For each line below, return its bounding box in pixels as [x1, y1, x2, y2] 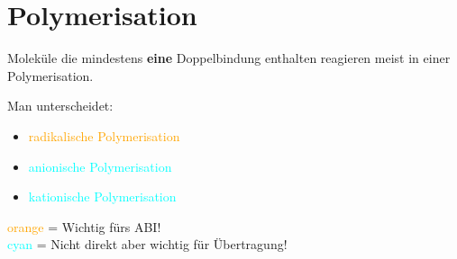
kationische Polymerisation [28, 187, 177, 206]
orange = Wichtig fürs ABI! [7, 217, 161, 236]
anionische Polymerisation [28, 156, 172, 175]
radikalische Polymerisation [28, 126, 180, 145]
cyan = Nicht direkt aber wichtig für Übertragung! [7, 235, 288, 254]
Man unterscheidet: [7, 96, 114, 115]
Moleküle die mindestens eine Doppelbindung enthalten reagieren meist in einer [7, 49, 451, 67]
